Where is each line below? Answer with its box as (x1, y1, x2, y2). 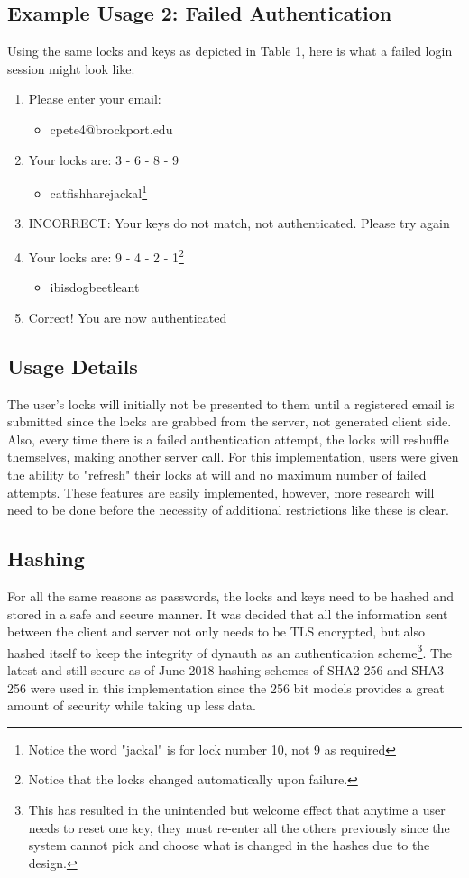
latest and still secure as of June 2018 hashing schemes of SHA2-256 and (7, 661, 408, 680)
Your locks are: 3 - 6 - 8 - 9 (28, 150, 179, 169)
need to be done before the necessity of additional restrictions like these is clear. (7, 500, 449, 519)
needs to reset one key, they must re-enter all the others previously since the (28, 818, 450, 837)
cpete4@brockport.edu (50, 119, 173, 138)
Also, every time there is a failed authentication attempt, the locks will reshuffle (7, 429, 449, 448)
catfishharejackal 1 (50, 181, 148, 202)
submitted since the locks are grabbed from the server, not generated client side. (7, 412, 452, 431)
